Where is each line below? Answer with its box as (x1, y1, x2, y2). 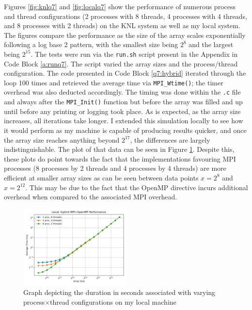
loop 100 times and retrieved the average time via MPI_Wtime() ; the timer (4, 77, 223, 87)
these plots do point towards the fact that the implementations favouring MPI (4, 153, 236, 163)
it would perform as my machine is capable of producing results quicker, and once (4, 125, 247, 135)
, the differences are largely (130, 134, 210, 145)
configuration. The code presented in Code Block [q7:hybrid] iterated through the (4, 68, 246, 78)
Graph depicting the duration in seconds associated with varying (23, 287, 216, 297)
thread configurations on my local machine (50, 296, 176, 307)
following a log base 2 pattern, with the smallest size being (4, 39, 178, 49)
